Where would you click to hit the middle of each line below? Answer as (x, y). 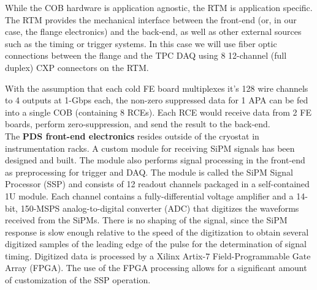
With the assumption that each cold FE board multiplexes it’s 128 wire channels (157, 88)
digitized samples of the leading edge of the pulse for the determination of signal (156, 244)
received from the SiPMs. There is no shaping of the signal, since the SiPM (146, 220)
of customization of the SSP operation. (78, 280)
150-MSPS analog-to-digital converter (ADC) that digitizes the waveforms (160, 208)
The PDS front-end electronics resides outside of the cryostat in (132, 136)
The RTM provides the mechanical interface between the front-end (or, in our (151, 19)
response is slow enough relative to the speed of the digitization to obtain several (157, 232)
